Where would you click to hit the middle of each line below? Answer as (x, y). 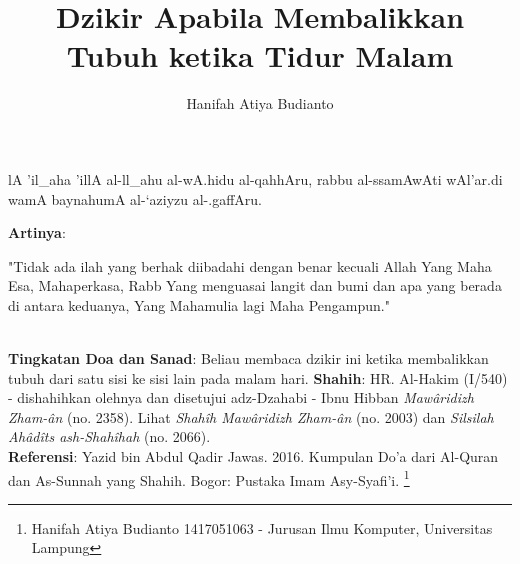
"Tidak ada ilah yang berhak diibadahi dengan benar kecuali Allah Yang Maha (250, 265)
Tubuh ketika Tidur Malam (260, 55)
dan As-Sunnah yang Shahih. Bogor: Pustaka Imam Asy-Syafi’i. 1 (209, 478)
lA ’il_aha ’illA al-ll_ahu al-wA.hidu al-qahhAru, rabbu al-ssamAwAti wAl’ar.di (255, 178)
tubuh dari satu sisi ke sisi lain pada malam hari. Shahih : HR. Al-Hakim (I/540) (258, 377)
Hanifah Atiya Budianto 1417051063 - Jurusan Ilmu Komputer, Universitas (262, 527)
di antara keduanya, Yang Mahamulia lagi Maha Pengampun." (199, 304)
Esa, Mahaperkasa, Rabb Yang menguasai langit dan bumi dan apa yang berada (255, 285)
